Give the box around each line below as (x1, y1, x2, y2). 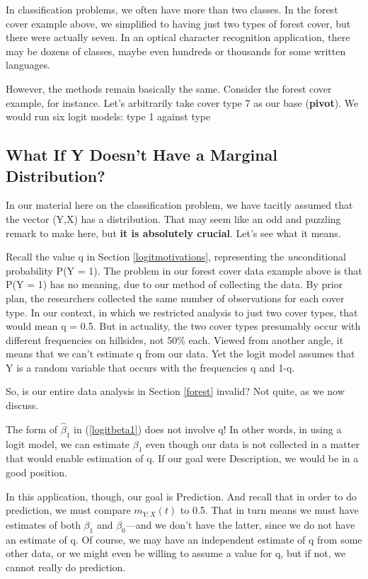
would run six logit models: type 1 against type (6, 109, 211, 124)
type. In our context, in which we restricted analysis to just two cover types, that (6, 304, 358, 319)
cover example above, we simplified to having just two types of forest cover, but (6, 16, 351, 30)
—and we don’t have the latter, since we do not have (125, 517, 355, 532)
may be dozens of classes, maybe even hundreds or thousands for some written (6, 43, 346, 58)
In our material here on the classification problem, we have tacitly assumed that (6, 197, 353, 212)
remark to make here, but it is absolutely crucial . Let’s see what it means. (6, 225, 341, 240)
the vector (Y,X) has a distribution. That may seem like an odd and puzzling (6, 211, 341, 226)
